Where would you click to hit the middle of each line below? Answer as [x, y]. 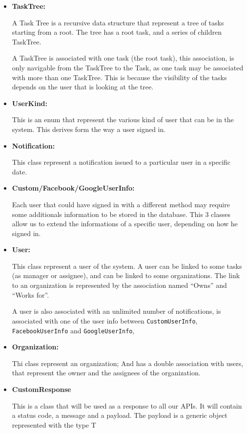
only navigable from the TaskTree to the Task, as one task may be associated [128, 67]
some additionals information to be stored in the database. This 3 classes [121, 214]
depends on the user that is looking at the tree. [83, 87]
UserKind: [30, 103]
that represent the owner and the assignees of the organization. [106, 373]
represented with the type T [54, 424]
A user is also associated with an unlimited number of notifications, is [116, 311]
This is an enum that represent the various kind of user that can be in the [123, 119]
